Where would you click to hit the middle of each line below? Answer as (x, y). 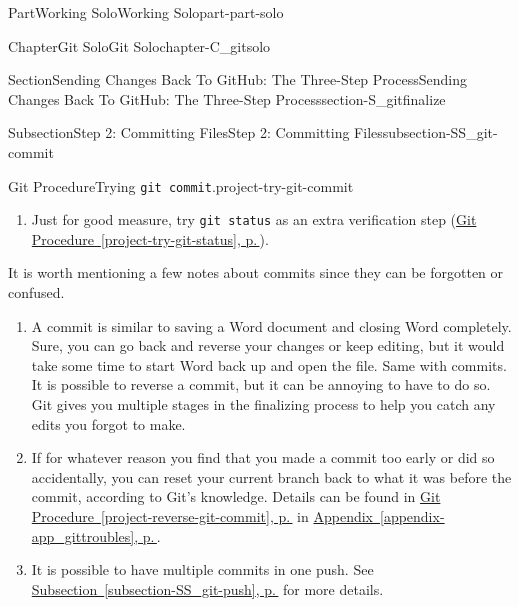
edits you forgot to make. (108, 423)
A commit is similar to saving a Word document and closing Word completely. (271, 325)
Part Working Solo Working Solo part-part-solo (146, 12)
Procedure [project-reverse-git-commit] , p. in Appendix (202, 516)
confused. (36, 292)
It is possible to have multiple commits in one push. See (202, 569)
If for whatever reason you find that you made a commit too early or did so (263, 457)
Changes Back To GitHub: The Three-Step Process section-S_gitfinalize (227, 98)
